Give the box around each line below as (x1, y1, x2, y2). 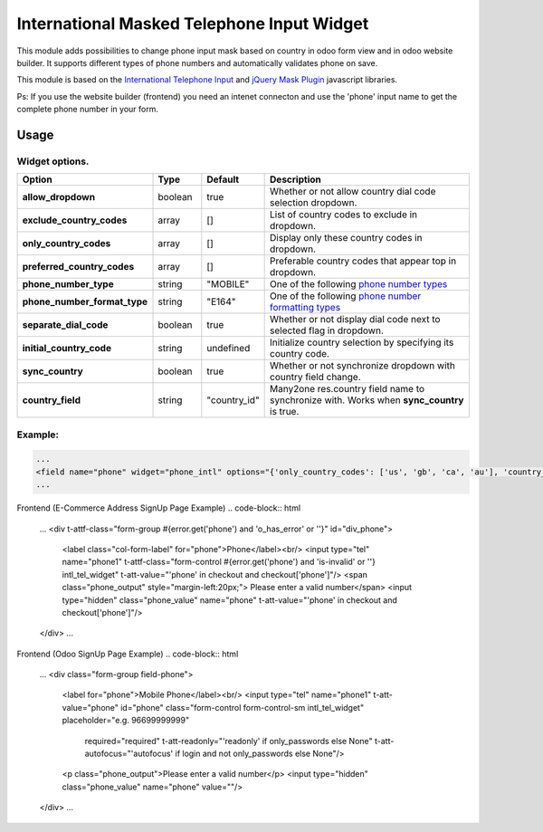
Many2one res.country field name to (270, 383, 425, 396)
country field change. (270, 371, 361, 384)
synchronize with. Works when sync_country (270, 394, 464, 406)
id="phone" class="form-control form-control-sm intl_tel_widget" (120, 702, 365, 712)
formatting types (270, 301, 341, 314)
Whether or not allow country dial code (270, 186, 436, 198)
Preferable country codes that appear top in (270, 254, 457, 267)
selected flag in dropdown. (270, 324, 384, 337)
